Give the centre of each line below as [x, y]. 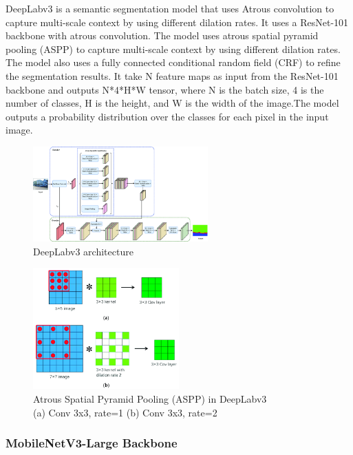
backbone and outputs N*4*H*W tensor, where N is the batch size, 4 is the [165, 89]
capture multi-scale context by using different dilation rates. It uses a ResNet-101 [177, 22]
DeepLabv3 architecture [83, 251]
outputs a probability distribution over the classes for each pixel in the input [167, 116]
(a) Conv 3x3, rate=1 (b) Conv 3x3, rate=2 [125, 412]
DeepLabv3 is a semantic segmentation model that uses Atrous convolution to [170, 8]
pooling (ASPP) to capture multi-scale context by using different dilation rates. [173, 49]
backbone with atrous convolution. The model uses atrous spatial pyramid [162, 35]
